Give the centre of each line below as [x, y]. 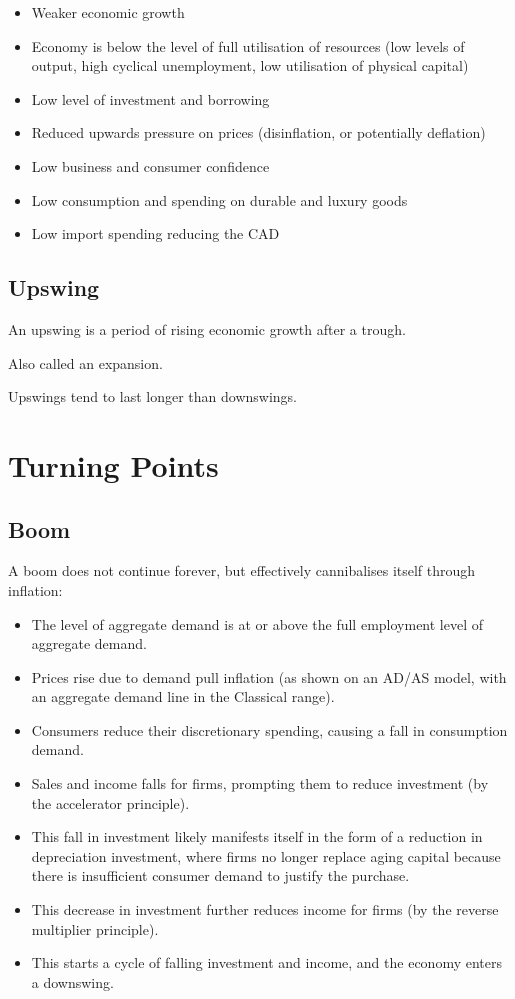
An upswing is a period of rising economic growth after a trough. [207, 328]
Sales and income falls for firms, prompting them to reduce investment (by [260, 783]
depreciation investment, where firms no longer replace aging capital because [266, 855]
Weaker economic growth [108, 12]
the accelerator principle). [110, 802]
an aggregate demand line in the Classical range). [183, 696]
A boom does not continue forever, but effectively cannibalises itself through [242, 570]
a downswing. [72, 981]
